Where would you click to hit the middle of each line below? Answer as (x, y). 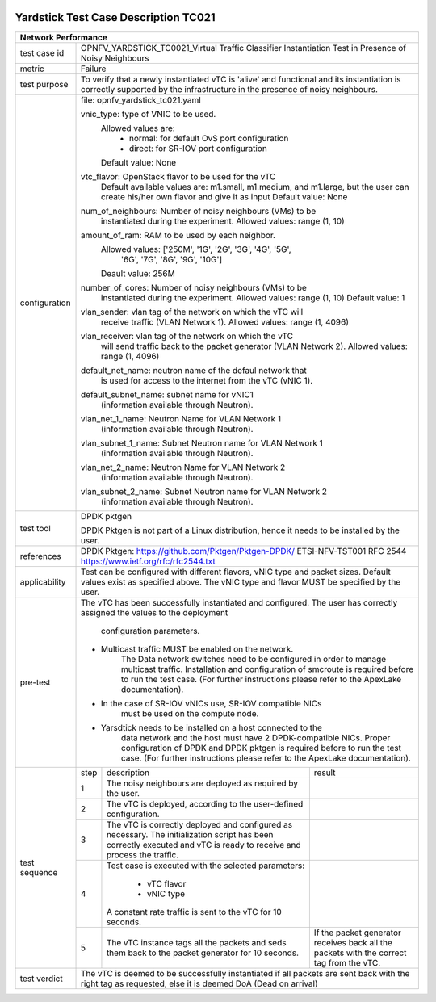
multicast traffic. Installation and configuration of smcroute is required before (268, 669)
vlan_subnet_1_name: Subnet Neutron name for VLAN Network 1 (202, 442)
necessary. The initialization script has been (190, 834)
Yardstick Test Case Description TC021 (115, 17)
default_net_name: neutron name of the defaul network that (194, 370)
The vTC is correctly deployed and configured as (199, 824)
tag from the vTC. (347, 962)
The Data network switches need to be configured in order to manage (254, 659)
